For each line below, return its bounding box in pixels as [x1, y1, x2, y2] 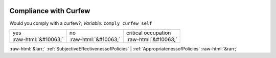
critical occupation [126, 29, 171, 36]
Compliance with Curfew [9, 7, 90, 15]
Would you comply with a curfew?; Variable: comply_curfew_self [9, 20, 152, 26]
